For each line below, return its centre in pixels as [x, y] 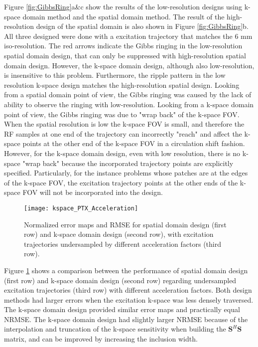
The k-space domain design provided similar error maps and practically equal [122, 309]
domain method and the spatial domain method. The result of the [124, 16]
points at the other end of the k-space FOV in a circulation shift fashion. [134, 143]
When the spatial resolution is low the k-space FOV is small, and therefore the [124, 124]
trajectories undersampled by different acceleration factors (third [123, 244]
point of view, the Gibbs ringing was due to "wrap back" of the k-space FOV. [122, 114]
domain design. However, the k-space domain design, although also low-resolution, [129, 65]
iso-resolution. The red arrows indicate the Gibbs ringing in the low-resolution [123, 46]
